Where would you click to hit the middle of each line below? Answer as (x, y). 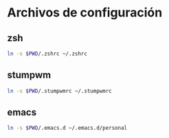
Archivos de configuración (85, 13)
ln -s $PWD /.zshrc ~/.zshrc (47, 54)
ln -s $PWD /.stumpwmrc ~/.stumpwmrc (59, 91)
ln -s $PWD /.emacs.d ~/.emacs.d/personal (67, 128)
